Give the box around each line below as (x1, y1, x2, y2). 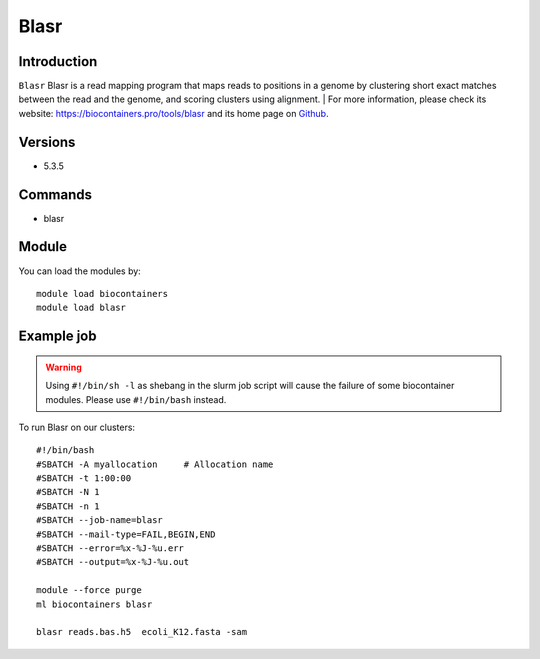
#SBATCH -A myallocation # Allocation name (36, 458, 274, 470)
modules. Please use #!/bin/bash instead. (45, 393, 227, 405)
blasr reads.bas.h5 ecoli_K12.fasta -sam (36, 626, 248, 638)
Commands (18, 186, 93, 203)
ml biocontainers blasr (36, 598, 153, 610)
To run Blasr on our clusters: (18, 421, 135, 433)
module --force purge (36, 585, 142, 596)
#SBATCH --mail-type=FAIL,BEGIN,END (36, 528, 216, 540)
